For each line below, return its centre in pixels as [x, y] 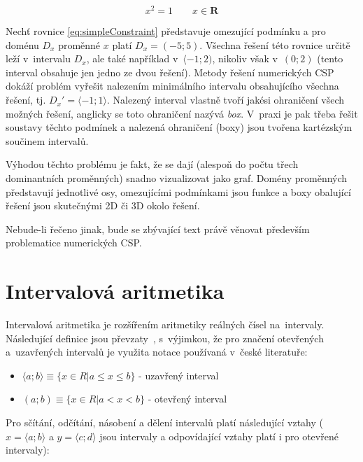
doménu [22, 44]
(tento [330, 58]
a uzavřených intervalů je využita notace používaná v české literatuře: [157, 352]
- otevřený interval [187, 399]
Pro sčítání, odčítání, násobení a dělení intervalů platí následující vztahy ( [165, 422]
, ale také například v [132, 58]
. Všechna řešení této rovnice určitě [275, 44]
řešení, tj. [26, 100]
